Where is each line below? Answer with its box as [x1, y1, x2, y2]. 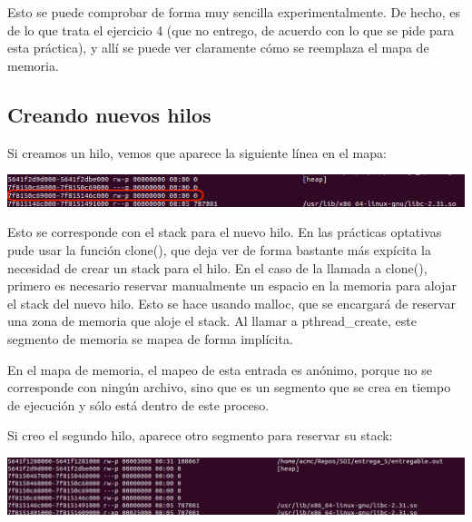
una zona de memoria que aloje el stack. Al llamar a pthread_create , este [7, 311, 417, 330]
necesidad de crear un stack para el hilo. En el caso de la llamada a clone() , [7, 258, 428, 277]
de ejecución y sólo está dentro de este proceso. [7, 395, 270, 414]
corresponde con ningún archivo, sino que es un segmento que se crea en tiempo [7, 378, 451, 397]
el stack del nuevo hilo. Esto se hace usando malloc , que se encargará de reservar [7, 293, 456, 312]
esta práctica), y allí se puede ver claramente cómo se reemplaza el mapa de [7, 38, 429, 57]
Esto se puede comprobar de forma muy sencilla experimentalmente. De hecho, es [7, 3, 460, 21]
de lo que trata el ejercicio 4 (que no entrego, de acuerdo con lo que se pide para [7, 20, 455, 39]
